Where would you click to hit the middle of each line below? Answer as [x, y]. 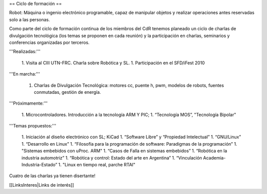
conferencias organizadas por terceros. [49, 42]
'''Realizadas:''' [25, 51]
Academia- [214, 157]
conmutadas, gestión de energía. [67, 92]
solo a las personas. [30, 19]
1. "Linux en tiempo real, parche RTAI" [97, 165]
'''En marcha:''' [25, 74]
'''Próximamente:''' [28, 103]
